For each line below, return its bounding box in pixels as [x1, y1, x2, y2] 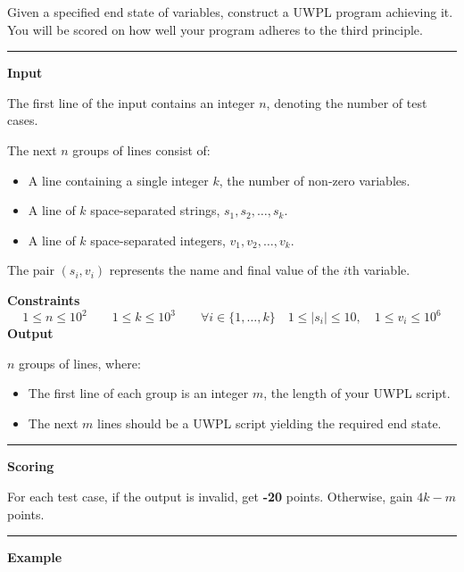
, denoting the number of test [266, 93, 427, 112]
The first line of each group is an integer [28, 384, 249, 402]
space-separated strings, [90, 201, 220, 220]
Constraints [7, 290, 80, 309]
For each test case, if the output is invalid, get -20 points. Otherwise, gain [7, 487, 413, 505]
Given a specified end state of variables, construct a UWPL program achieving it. [7, 3, 453, 21]
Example [7, 548, 62, 567]
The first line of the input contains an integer [7, 93, 255, 112]
